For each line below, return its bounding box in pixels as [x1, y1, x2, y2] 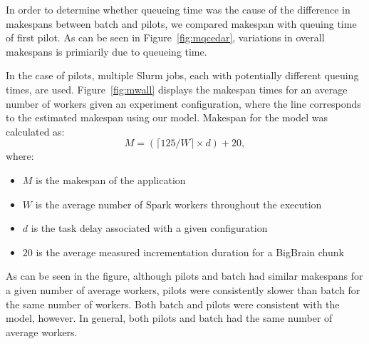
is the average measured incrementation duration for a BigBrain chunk [36, 244, 344, 259]
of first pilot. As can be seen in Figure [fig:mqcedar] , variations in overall [6, 30, 325, 45]
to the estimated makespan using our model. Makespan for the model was [6, 110, 328, 125]
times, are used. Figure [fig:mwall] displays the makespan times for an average [6, 81, 348, 96]
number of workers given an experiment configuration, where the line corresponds [6, 96, 361, 111]
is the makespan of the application [36, 172, 186, 187]
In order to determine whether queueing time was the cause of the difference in [6, 2, 350, 16]
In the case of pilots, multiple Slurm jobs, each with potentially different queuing [6, 68, 359, 83]
